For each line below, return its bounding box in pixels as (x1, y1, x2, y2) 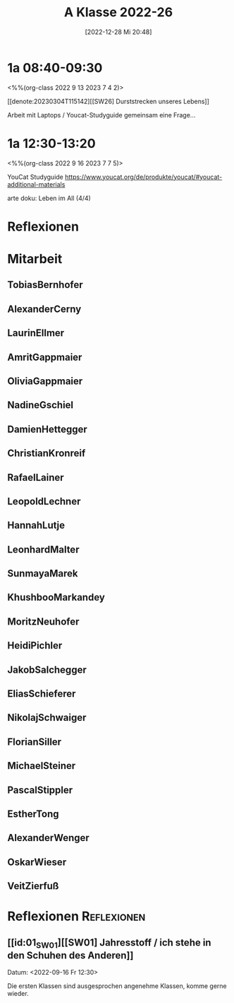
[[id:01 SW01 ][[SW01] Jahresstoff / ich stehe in (7, 937, 211, 950)
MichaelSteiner (7, 760, 76, 772)
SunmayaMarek (7, 567, 79, 580)
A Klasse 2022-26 (63, 4, 173, 21)
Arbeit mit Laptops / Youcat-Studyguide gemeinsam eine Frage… (7, 110, 196, 119)
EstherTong (7, 808, 59, 820)
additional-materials (7, 180, 66, 188)
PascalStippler (7, 784, 73, 796)
